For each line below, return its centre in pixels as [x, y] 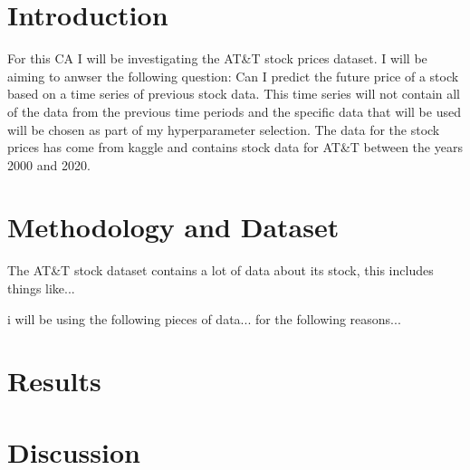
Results [54, 381]
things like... [41, 288]
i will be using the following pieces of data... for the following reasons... [204, 318]
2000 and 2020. [49, 164]
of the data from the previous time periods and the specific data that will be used [234, 111]
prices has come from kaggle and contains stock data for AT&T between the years [235, 147]
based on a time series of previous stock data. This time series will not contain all [234, 94]
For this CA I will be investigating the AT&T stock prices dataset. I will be [217, 58]
